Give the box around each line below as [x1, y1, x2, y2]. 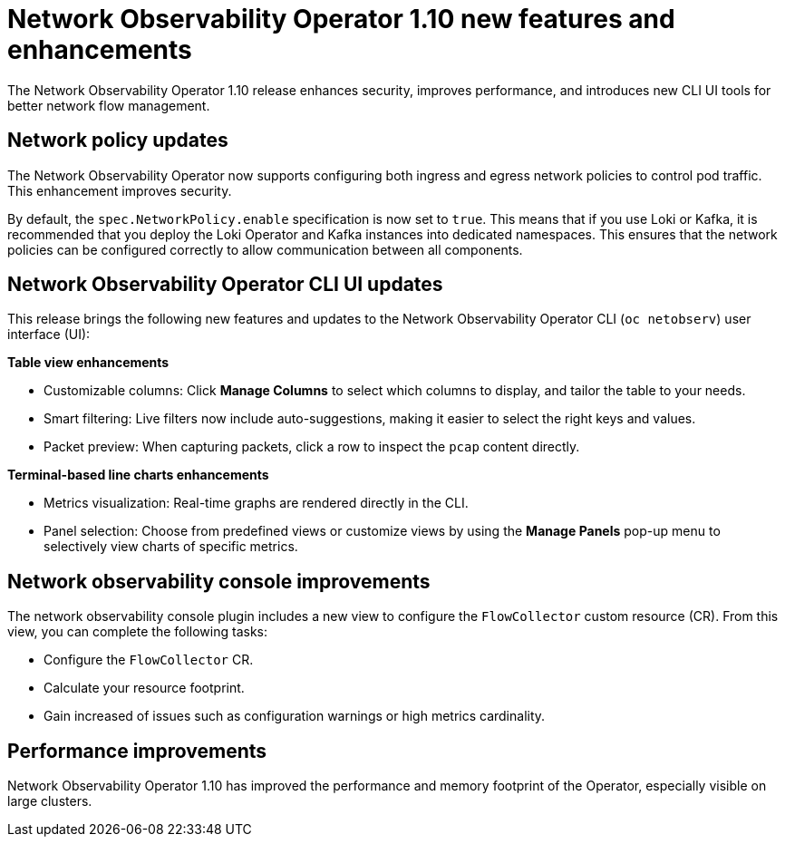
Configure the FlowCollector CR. [44, 652, 254, 668]
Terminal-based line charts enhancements [7, 467, 269, 483]
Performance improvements [7, 739, 267, 762]
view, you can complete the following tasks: [7, 624, 267, 640]
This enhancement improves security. [7, 182, 232, 199]
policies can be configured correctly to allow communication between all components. [7, 241, 523, 257]
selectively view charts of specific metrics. [44, 538, 298, 555]
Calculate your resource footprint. [44, 680, 245, 696]
